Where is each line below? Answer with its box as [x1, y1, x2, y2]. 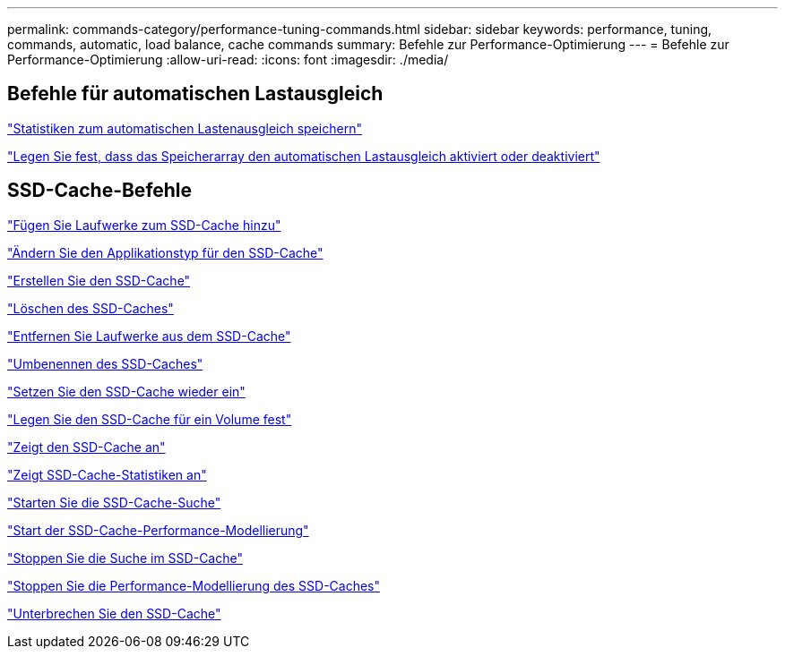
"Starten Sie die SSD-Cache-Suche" [7, 494, 221, 510]
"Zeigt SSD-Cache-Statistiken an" [7, 466, 207, 482]
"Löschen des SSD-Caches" [7, 300, 174, 316]
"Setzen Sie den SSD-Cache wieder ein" [7, 383, 246, 399]
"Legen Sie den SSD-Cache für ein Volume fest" [7, 411, 292, 427]
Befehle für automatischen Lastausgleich [7, 82, 384, 106]
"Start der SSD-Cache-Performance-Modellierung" [7, 522, 309, 538]
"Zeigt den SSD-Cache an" [7, 439, 166, 455]
